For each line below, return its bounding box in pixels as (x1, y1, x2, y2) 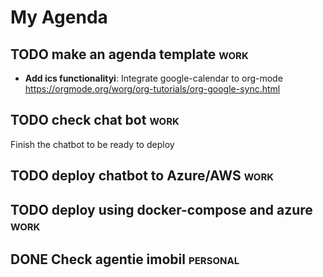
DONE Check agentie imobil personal (10, 251, 240, 268)
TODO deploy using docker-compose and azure (10, 201, 313, 218)
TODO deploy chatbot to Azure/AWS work (10, 167, 275, 185)
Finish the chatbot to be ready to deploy (10, 138, 175, 150)
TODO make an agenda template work (10, 46, 249, 63)
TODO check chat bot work (10, 112, 180, 129)
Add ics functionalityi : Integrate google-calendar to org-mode (24, 72, 283, 84)
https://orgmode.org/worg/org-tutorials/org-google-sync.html (24, 83, 281, 95)
